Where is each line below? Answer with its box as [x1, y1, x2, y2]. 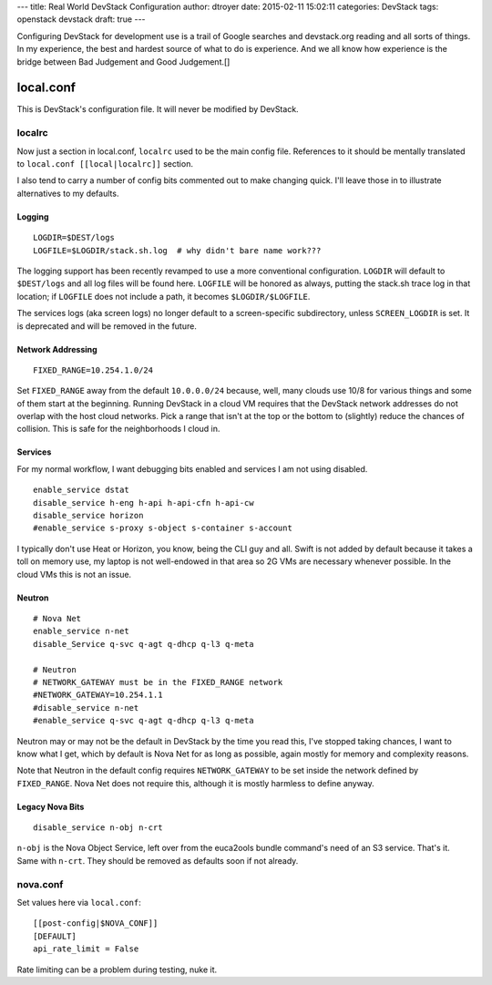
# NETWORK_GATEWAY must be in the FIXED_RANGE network [33, 677, 283, 687]
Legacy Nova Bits [16, 801, 85, 812]
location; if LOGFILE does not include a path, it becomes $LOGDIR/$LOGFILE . [16, 291, 311, 302]
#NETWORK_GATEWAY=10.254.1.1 [33, 690, 163, 701]
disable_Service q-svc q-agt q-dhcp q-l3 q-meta [33, 639, 254, 649]
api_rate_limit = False [33, 944, 139, 954]
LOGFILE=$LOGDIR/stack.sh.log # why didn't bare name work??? [33, 245, 322, 255]
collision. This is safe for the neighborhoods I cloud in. [16, 424, 220, 435]
